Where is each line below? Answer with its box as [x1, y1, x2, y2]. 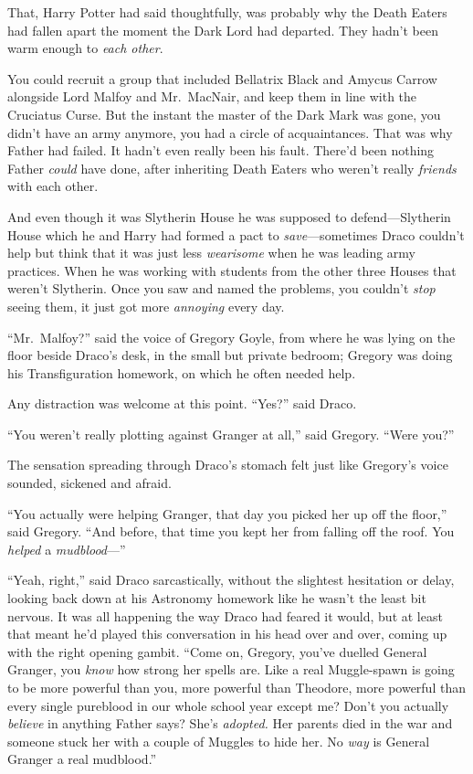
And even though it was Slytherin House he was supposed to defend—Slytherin [7, 207, 451, 226]
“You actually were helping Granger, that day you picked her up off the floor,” [7, 504, 447, 523]
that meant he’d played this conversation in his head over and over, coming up [7, 624, 447, 643]
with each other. [7, 176, 99, 196]
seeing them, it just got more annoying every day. [7, 296, 285, 315]
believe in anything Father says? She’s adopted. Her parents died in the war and [7, 714, 453, 733]
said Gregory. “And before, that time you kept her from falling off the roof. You [7, 522, 455, 541]
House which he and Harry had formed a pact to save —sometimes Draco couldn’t [7, 225, 465, 244]
